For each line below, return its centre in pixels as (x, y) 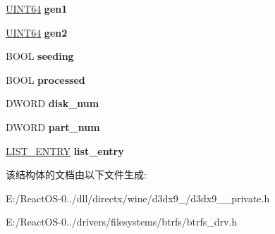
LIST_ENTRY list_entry (65, 150)
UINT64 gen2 (37, 32)
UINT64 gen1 (37, 8)
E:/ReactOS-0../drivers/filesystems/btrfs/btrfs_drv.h (122, 222)
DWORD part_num (53, 127)
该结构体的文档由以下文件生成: (76, 174)
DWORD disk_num (53, 103)
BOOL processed (45, 79)
